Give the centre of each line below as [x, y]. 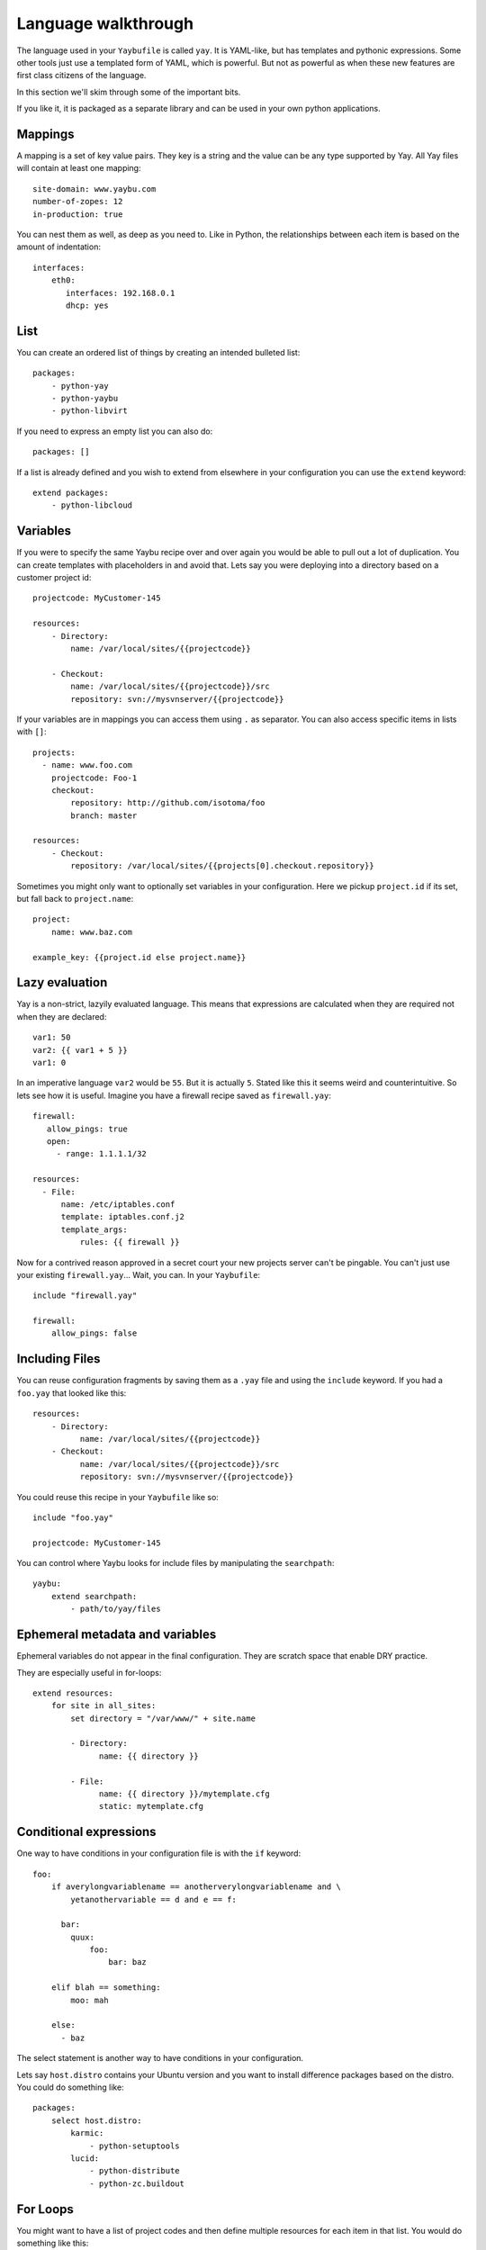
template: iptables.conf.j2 [122, 1217]
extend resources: [73, 1693]
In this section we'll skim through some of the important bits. [129, 92]
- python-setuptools [135, 2146]
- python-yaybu [85, 398]
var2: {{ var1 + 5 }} [80, 1050]
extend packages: [71, 492]
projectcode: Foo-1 [94, 778]
